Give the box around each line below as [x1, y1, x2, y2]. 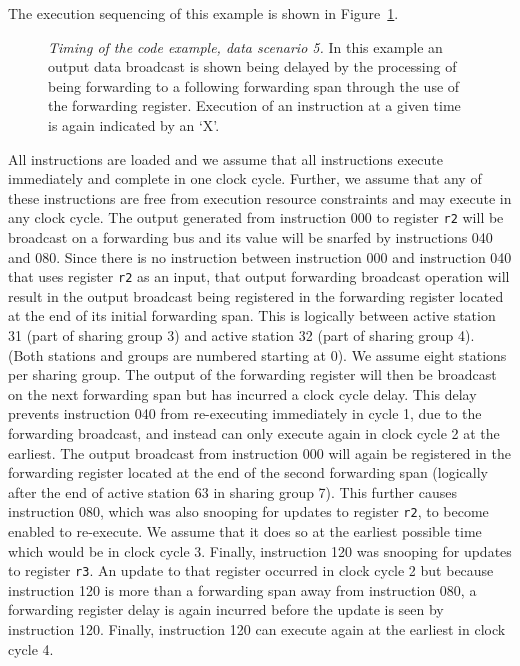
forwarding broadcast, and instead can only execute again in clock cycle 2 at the [8, 423, 500, 443]
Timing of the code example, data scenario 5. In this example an [48, 36, 443, 57]
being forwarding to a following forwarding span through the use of [48, 75, 460, 96]
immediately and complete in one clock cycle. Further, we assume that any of [8, 168, 482, 189]
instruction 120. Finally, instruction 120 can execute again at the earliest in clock [8, 619, 506, 640]
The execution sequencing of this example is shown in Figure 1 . [8, 3, 399, 23]
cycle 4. [8, 638, 54, 659]
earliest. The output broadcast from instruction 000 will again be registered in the [8, 442, 512, 463]
